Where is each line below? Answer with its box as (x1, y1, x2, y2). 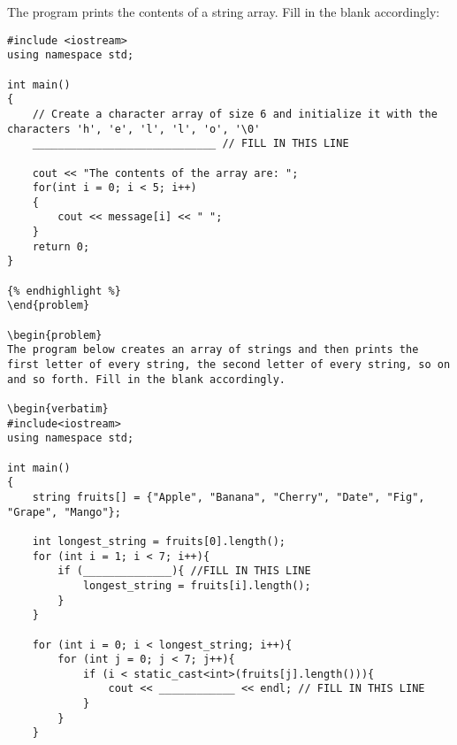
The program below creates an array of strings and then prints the (7, 343, 419, 357)
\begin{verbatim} (7, 403, 109, 415)
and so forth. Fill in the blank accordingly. (7, 372, 286, 386)
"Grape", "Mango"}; (7, 505, 121, 518)
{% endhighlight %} (7, 284, 121, 297)
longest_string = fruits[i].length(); (82, 579, 311, 592)
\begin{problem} (7, 328, 103, 342)
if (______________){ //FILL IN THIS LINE (57, 565, 311, 578)
